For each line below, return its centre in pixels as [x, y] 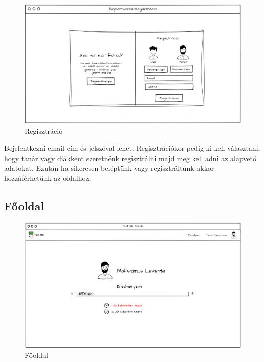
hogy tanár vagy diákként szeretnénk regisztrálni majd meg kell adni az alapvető [130, 158]
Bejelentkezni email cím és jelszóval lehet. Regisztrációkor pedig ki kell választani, [132, 148]
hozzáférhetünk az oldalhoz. [48, 178]
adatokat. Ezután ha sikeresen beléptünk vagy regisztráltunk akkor [109, 168]
